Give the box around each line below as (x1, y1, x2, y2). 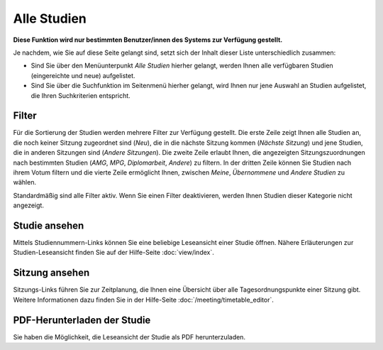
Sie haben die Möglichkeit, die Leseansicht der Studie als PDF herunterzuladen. (13, 332, 246, 341)
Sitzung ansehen (13, 267, 90, 279)
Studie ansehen (13, 219, 84, 231)
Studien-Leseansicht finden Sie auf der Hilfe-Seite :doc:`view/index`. (13, 248, 214, 257)
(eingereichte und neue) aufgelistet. (30, 71, 135, 80)
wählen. (13, 178, 37, 187)
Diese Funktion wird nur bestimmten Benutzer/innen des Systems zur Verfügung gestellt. (13, 35, 283, 44)
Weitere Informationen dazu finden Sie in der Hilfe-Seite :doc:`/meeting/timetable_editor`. (13, 295, 274, 304)
